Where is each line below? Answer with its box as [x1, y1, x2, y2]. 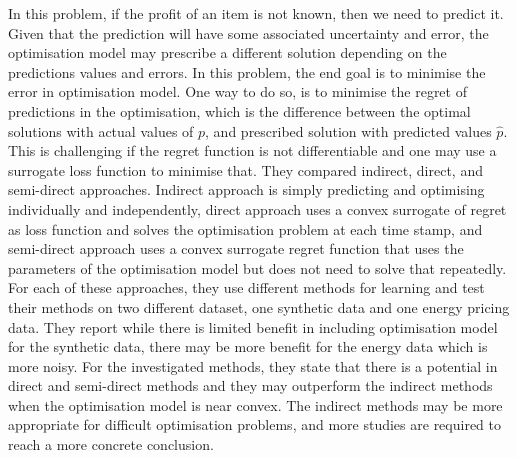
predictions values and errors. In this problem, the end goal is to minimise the [8, 61, 486, 82]
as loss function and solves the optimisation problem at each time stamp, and [8, 218, 483, 239]
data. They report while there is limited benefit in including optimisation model [8, 316, 498, 337]
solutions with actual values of [8, 120, 194, 141]
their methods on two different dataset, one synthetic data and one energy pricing [8, 296, 510, 317]
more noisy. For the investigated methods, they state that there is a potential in [8, 355, 498, 376]
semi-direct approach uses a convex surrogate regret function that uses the [8, 238, 464, 259]
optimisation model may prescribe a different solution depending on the [8, 42, 447, 63]
